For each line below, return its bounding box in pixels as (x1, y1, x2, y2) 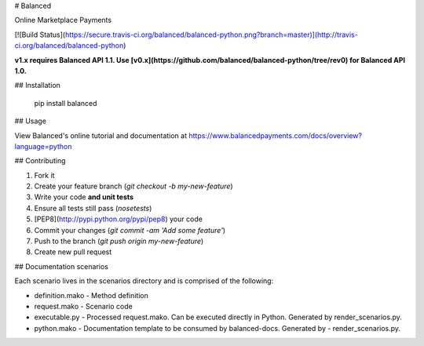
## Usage (14, 116, 47, 126)
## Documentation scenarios (14, 261, 109, 271)
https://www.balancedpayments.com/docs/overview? (188, 130, 363, 140)
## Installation (14, 81, 60, 90)
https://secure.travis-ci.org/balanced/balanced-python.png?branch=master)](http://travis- (64, 30, 359, 39)
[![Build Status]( (14, 30, 66, 39)
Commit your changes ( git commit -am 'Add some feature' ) (34, 225, 226, 235)
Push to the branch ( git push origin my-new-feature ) (34, 236, 204, 246)
